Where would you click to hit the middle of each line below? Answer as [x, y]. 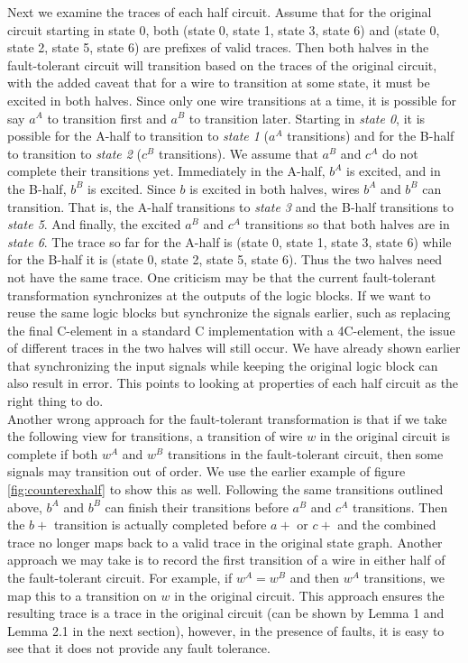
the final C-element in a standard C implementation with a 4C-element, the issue [231, 330]
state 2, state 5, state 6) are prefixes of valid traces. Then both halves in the [218, 47]
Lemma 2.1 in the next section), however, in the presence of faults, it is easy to [226, 630]
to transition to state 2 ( [75, 153]
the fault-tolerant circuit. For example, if [120, 577]
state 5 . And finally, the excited [94, 224]
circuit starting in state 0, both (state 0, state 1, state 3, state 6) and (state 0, [224, 29]
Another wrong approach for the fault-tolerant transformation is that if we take [227, 418]
